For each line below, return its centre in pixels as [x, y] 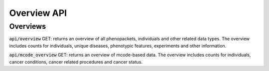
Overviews [28, 26]
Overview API [38, 13]
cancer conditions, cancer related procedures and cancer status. [76, 62]
